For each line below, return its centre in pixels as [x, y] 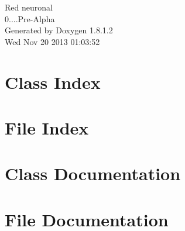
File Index [47, 127]
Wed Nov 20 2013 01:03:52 [52, 41]
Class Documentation [93, 173]
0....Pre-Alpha [30, 18]
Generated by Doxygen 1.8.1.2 [59, 30]
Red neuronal [29, 7]
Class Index [53, 82]
